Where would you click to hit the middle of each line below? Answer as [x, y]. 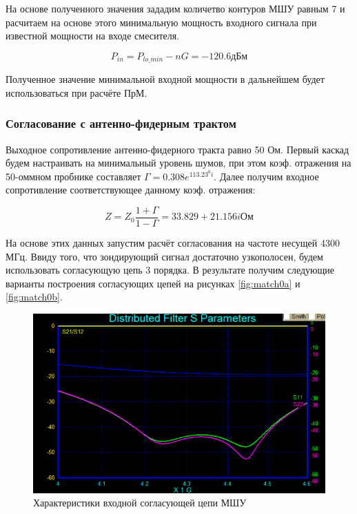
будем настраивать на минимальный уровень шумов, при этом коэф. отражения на [178, 163]
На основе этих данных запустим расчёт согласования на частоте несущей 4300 [173, 243]
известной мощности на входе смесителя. [93, 36]
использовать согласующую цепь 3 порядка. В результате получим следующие [170, 270]
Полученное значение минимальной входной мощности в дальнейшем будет [165, 79]
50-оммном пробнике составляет [73, 176]
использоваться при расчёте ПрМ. [76, 92]
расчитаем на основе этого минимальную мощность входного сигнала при [161, 22]
